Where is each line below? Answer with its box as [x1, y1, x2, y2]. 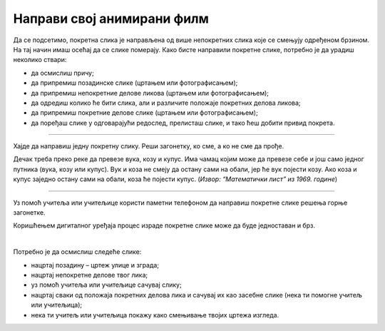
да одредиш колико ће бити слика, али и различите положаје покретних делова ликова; [31, 98, 301, 107]
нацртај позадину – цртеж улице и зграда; [31, 260, 160, 269]
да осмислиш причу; [31, 68, 94, 77]
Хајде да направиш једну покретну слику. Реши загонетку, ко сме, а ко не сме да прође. [13, 142, 284, 151]
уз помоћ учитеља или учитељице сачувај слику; [31, 280, 182, 289]
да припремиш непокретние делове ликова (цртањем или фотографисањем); [31, 88, 269, 97]
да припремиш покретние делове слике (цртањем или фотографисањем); [31, 108, 258, 117]
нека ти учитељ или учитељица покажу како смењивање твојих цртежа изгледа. [31, 310, 279, 319]
